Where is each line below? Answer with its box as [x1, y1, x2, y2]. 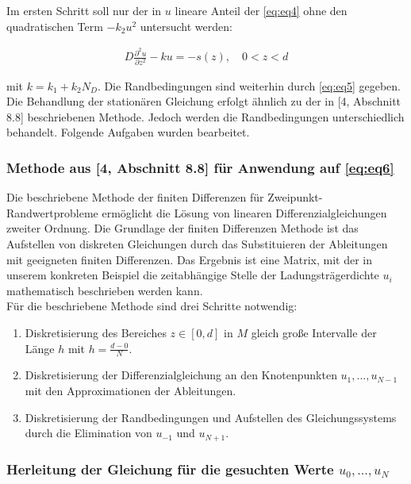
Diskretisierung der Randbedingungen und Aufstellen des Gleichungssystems [25, 409, 397, 425]
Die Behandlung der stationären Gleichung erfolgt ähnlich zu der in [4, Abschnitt [6, 93, 401, 109]
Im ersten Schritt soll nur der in [6, 2, 162, 18]
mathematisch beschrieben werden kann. [6, 282, 203, 298]
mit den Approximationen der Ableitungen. [25, 382, 236, 398]
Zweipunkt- [267, 189, 323, 206]
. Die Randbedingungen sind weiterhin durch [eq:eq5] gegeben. [97, 77, 401, 94]
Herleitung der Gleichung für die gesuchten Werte [6, 459, 334, 478]
